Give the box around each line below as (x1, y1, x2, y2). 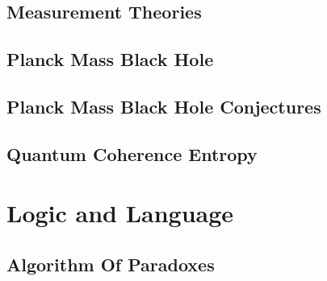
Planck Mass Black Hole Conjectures (6, 93, 321, 118)
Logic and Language (6, 196, 234, 229)
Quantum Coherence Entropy (6, 141, 258, 166)
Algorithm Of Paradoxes (6, 251, 215, 276)
